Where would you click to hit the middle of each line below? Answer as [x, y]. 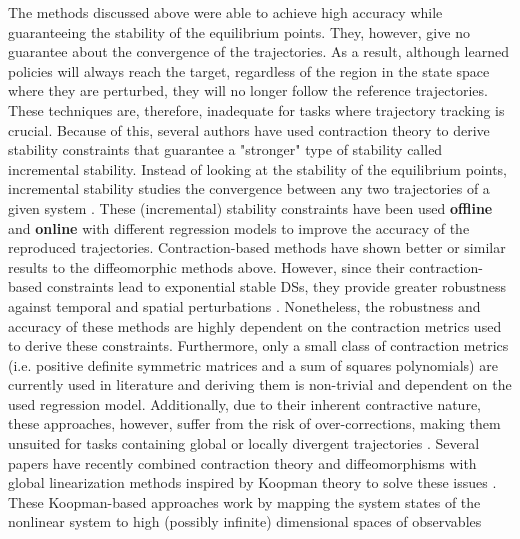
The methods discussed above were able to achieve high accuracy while [225, 12]
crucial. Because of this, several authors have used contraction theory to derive [249, 129]
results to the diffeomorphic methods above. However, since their [206, 266]
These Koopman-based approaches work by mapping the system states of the [244, 501]
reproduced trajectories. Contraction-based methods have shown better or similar [257, 247]
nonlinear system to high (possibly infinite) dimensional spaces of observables [245, 521]
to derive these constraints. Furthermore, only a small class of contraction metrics [258, 345]
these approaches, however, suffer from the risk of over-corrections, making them [254, 423]
